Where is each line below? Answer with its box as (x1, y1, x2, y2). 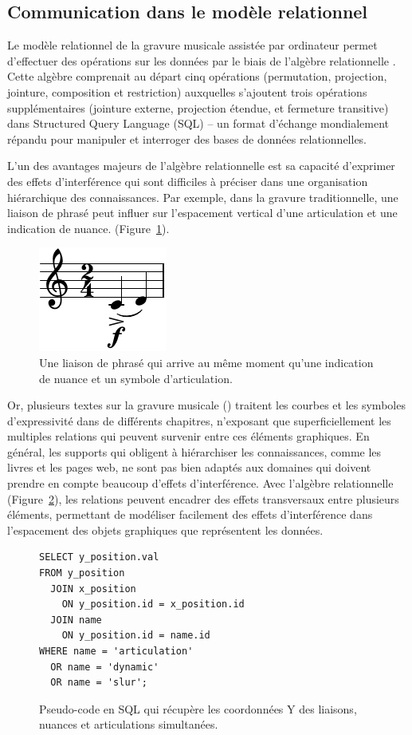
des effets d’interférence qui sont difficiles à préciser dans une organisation (7, 172, 368, 189)
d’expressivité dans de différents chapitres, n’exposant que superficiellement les (7, 412, 391, 429)
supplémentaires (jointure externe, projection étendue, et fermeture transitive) (7, 99, 389, 116)
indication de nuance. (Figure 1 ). (7, 219, 170, 236)
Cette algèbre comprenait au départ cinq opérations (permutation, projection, (7, 68, 387, 85)
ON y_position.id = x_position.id (61, 599, 245, 611)
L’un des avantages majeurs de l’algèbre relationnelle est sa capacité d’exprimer (7, 157, 395, 174)
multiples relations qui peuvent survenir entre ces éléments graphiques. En (7, 428, 370, 445)
